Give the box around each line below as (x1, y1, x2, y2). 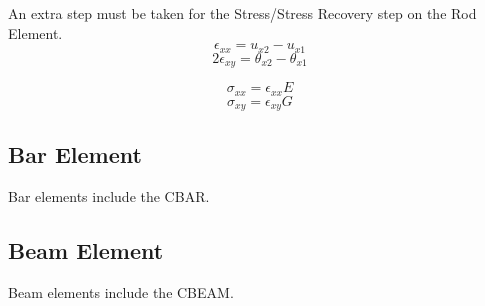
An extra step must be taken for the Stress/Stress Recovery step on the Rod (8, 3, 477, 23)
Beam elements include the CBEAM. (8, 282, 234, 302)
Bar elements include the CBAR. (8, 186, 210, 207)
